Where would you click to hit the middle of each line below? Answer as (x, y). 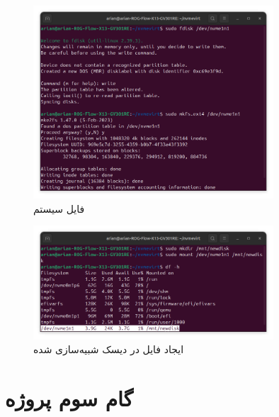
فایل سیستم (59, 208)
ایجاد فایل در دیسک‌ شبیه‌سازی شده (109, 349)
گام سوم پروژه (69, 397)
